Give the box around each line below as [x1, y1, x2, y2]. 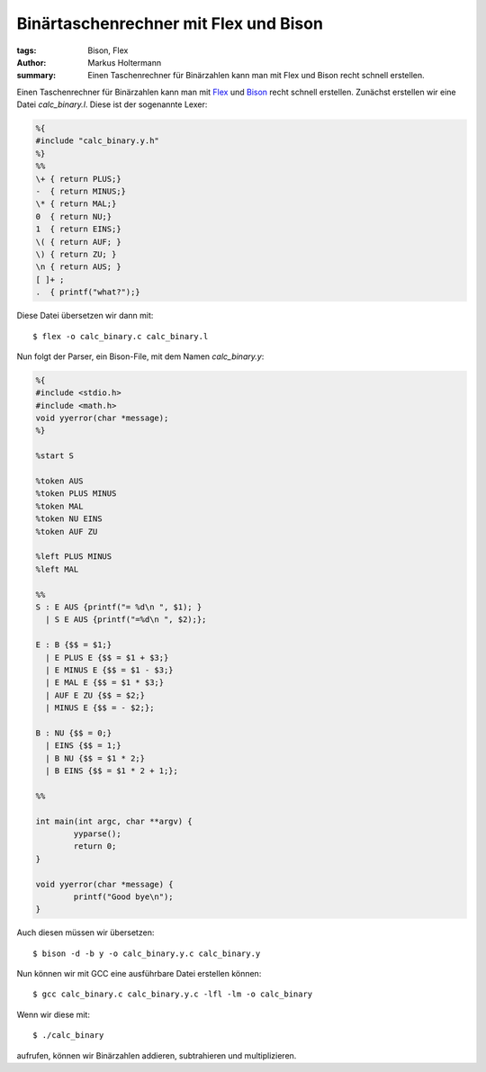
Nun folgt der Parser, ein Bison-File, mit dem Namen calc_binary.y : [16, 351, 265, 362]
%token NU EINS [35, 514, 103, 524]
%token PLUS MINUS [35, 489, 117, 499]
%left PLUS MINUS [35, 552, 112, 562]
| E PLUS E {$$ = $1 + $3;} [45, 653, 169, 662]
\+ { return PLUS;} [35, 174, 121, 184]
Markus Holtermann [87, 57, 162, 68]
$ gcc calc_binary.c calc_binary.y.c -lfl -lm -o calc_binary [32, 989, 313, 999]
